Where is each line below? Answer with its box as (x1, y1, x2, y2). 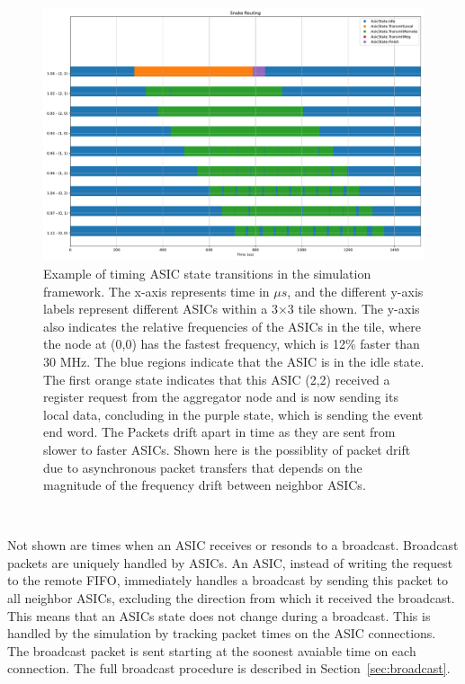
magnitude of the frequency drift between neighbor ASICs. (43, 475, 366, 494)
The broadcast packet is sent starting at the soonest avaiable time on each (7, 641, 416, 660)
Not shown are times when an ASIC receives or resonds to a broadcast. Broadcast (7, 536, 459, 555)
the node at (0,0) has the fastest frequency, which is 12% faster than (43, 334, 420, 353)
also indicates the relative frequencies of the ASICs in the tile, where (43, 316, 421, 335)
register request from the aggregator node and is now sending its (43, 387, 398, 406)
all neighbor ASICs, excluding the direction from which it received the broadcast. (7, 589, 455, 608)
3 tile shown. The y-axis (287, 299, 420, 318)
